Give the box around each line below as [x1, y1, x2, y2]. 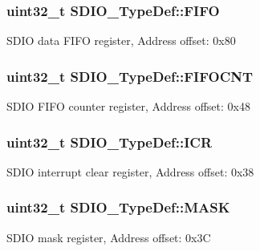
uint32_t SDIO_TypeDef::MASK [6, 197, 230, 217]
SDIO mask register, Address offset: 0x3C [6, 229, 211, 245]
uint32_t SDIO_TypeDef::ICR [6, 132, 213, 152]
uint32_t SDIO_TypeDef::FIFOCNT [6, 66, 254, 86]
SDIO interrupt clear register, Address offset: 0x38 [6, 163, 254, 180]
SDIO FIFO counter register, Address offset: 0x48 [6, 98, 250, 115]
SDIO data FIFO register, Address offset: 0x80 [6, 32, 236, 49]
